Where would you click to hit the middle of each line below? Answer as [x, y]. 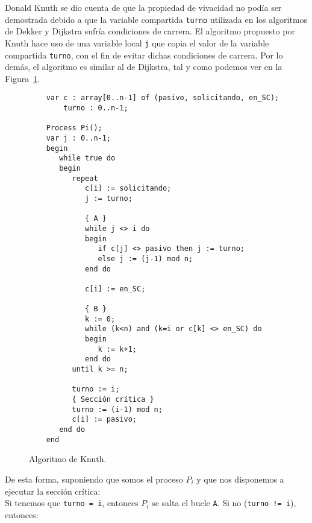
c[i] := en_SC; [115, 289]
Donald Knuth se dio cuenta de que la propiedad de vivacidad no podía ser [143, 7]
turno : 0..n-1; [96, 108]
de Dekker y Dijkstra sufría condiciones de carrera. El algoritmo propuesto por [150, 31]
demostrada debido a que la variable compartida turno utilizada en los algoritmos [156, 19]
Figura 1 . [23, 78]
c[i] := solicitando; [128, 189]
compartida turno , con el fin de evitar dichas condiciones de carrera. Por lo [144, 55]
